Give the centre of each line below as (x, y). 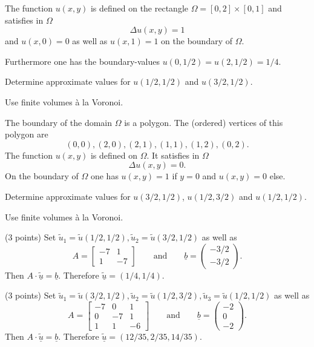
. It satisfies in (173, 155)
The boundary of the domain (59, 122)
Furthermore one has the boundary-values (83, 61)
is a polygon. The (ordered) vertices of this (204, 122)
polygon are (27, 134)
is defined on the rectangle (139, 8)
